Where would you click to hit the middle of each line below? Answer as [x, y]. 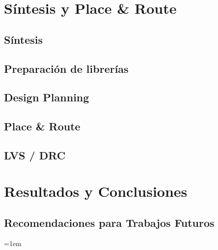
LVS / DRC [35, 155]
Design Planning [47, 97]
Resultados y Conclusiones [96, 191]
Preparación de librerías [66, 68]
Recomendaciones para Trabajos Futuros [109, 223]
